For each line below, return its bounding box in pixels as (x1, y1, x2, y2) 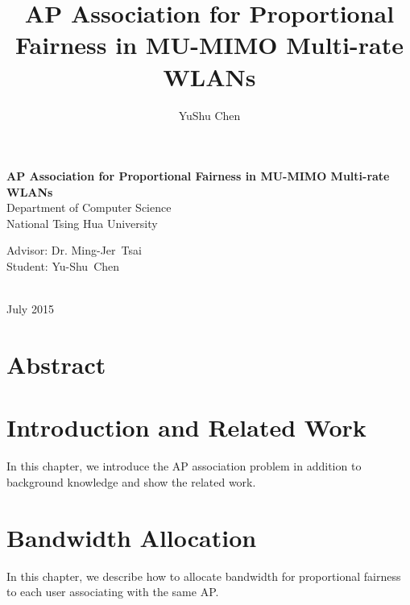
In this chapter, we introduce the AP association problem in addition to (6, 458, 362, 474)
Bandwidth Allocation (6, 520, 257, 553)
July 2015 (6, 300, 54, 317)
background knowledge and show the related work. (6, 473, 256, 490)
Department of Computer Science (6, 199, 172, 216)
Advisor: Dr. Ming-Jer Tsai (6, 242, 142, 259)
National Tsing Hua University (6, 214, 158, 231)
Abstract (6, 348, 106, 381)
